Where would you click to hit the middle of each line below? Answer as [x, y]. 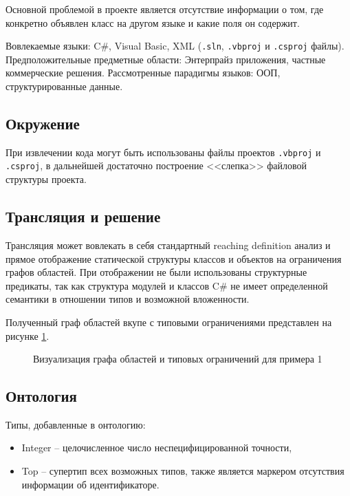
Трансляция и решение [83, 216]
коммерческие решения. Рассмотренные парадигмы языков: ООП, [143, 73]
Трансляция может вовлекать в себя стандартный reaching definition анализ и [168, 245]
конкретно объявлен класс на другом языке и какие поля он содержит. [153, 22]
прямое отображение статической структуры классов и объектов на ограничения [174, 258]
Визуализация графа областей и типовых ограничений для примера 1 [178, 359]
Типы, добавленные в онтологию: [76, 424]
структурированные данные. [64, 86]
